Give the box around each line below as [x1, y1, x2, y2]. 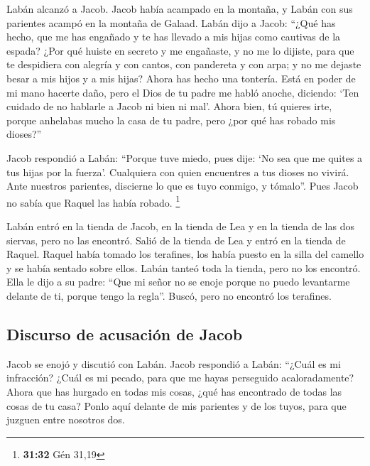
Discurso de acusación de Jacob [6, 323, 243, 345]
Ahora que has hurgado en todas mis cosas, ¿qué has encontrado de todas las [6, 384, 342, 399]
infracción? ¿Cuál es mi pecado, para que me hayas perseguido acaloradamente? [6, 370, 354, 385]
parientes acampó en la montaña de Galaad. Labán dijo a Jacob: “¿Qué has [6, 15, 336, 30]
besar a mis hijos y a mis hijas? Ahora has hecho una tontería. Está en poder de [6, 70, 356, 85]
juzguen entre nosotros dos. [6, 412, 125, 427]
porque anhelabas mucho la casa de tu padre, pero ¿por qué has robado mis [6, 112, 336, 127]
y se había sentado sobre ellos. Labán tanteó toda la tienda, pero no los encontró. [6, 260, 361, 275]
